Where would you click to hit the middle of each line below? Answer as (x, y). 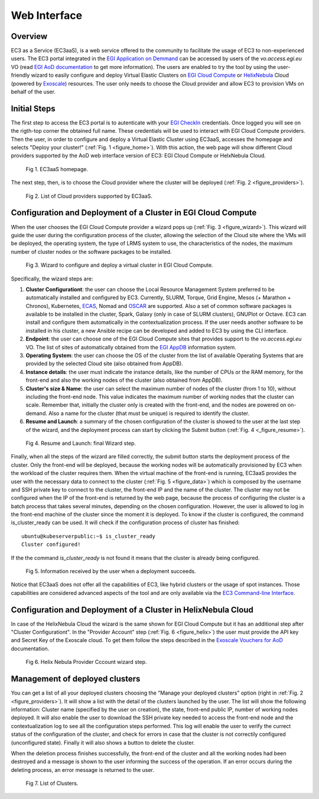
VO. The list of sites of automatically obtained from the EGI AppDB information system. (131, 347)
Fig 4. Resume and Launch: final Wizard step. (81, 443)
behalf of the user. (33, 92)
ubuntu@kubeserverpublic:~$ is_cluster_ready (89, 536)
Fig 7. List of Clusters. (52, 783)
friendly (20, 75)
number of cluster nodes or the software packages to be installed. (91, 251)
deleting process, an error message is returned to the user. (83, 769)
